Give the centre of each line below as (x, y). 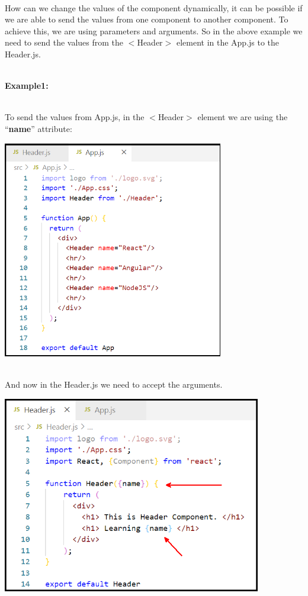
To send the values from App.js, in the (75, 117)
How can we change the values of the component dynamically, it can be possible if (154, 7)
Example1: (27, 86)
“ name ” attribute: (38, 128)
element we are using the (243, 117)
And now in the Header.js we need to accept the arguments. (114, 384)
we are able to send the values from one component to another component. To (147, 19)
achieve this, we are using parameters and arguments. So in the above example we (154, 30)
